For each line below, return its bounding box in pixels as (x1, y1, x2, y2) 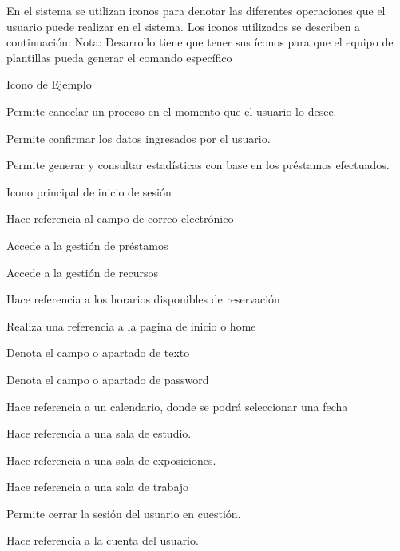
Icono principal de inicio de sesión (6, 183, 172, 200)
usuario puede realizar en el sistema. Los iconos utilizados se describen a (6, 18, 361, 34)
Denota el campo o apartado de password (6, 371, 209, 387)
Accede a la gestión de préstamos (6, 236, 168, 253)
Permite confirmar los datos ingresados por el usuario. (6, 129, 271, 146)
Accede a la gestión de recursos (6, 264, 159, 280)
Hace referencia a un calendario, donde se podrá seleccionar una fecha (6, 398, 348, 414)
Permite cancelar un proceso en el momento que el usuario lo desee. (6, 102, 337, 119)
